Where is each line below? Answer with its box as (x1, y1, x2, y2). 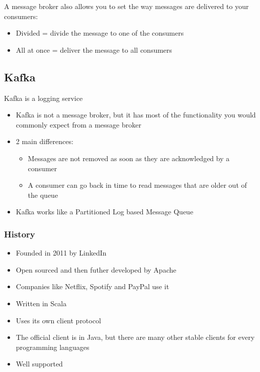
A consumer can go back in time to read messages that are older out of (28, 180, 247, 190)
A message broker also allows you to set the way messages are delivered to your (4, 1, 249, 11)
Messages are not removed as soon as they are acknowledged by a (28, 153, 230, 163)
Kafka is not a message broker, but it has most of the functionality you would (16, 109, 256, 120)
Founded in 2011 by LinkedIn (16, 247, 107, 258)
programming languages (16, 341, 90, 352)
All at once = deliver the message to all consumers (16, 44, 172, 55)
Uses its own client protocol (16, 315, 101, 325)
